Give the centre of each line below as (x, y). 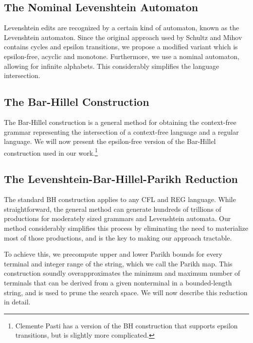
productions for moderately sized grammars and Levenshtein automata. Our (117, 218)
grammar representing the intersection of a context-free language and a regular (121, 131)
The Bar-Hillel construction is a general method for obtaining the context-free (120, 122)
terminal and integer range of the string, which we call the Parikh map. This (118, 263)
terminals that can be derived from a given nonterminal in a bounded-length (118, 282)
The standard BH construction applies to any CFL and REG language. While (120, 199)
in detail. (17, 302)
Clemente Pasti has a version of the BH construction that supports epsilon (126, 325)
